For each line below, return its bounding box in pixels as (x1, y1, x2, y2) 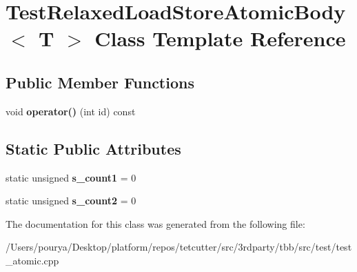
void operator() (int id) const (6, 104, 136, 118)
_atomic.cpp (6, 253, 59, 267)
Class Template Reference (94, 24, 346, 52)
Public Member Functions (6, 71, 194, 93)
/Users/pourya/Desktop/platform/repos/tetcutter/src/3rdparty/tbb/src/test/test (6, 240, 352, 254)
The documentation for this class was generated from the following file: (6, 216, 305, 231)
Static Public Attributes (6, 137, 181, 159)
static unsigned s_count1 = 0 (6, 170, 136, 184)
